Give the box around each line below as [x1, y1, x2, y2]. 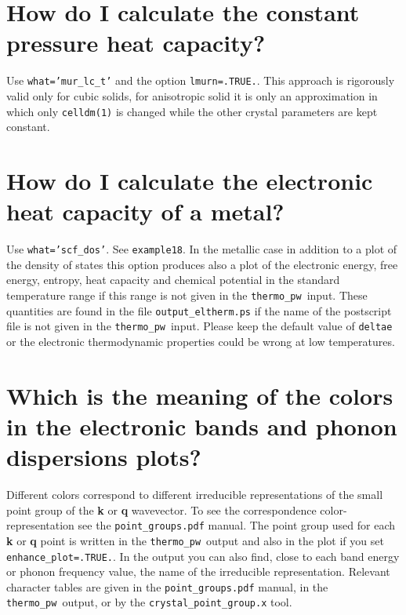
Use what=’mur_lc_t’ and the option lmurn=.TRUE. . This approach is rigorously [6, 72, 395, 89]
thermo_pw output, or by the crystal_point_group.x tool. [6, 594, 292, 610]
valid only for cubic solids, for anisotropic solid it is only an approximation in [6, 87, 378, 104]
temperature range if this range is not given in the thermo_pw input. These [6, 286, 368, 303]
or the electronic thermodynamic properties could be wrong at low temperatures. [6, 333, 395, 349]
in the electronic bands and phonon [6, 409, 397, 442]
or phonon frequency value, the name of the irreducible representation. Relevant [6, 563, 390, 580]
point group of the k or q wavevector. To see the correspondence [6, 501, 317, 518]
